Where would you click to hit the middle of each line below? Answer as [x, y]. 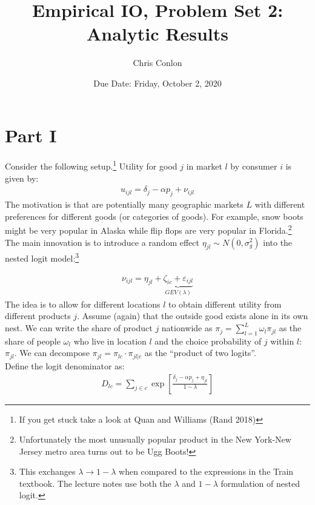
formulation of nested [260, 483]
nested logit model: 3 [42, 257]
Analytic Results [157, 34]
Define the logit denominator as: [65, 365]
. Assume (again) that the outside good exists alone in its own [193, 316]
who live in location [110, 341]
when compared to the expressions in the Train [206, 471]
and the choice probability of [208, 341]
